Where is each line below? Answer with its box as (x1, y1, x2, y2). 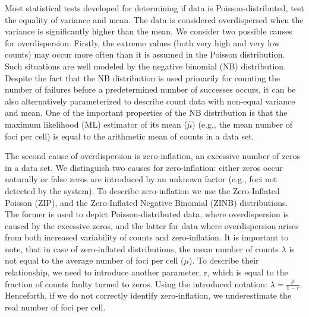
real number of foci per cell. (5, 301, 106, 313)
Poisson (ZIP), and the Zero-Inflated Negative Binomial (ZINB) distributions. (5, 196, 288, 208)
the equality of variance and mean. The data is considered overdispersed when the (5, 13, 304, 26)
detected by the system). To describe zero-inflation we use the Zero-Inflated (5, 184, 280, 196)
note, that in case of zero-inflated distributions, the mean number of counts (5, 242, 279, 255)
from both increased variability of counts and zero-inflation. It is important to (5, 231, 289, 243)
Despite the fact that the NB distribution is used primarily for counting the (5, 71, 280, 84)
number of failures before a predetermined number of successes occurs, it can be (5, 83, 296, 96)
